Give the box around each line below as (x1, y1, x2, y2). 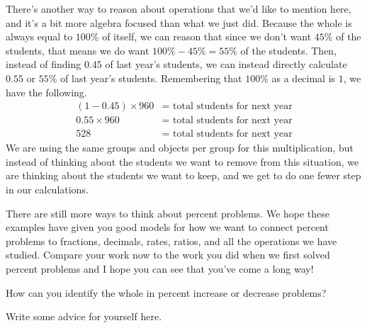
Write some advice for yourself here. (6, 309, 162, 324)
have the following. (6, 84, 87, 99)
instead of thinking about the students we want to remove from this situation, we (6, 154, 359, 169)
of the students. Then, (240, 43, 337, 57)
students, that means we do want (6, 43, 149, 57)
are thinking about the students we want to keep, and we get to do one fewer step (6, 168, 361, 183)
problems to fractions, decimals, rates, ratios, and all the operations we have (6, 233, 337, 248)
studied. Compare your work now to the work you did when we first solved (6, 247, 330, 262)
